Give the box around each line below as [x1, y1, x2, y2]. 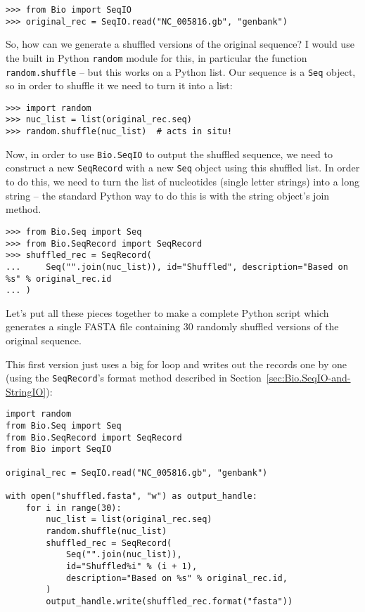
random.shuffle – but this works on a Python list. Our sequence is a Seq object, [6, 64, 356, 79]
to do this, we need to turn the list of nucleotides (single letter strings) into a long [6, 174, 360, 189]
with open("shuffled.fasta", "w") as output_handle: [6, 491, 257, 502]
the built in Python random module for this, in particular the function [6, 50, 307, 65]
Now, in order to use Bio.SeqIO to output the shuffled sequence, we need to [6, 146, 333, 161]
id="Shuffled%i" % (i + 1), [65, 561, 198, 571]
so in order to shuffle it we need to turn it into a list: [6, 78, 233, 93]
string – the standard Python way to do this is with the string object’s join [6, 188, 330, 202]
